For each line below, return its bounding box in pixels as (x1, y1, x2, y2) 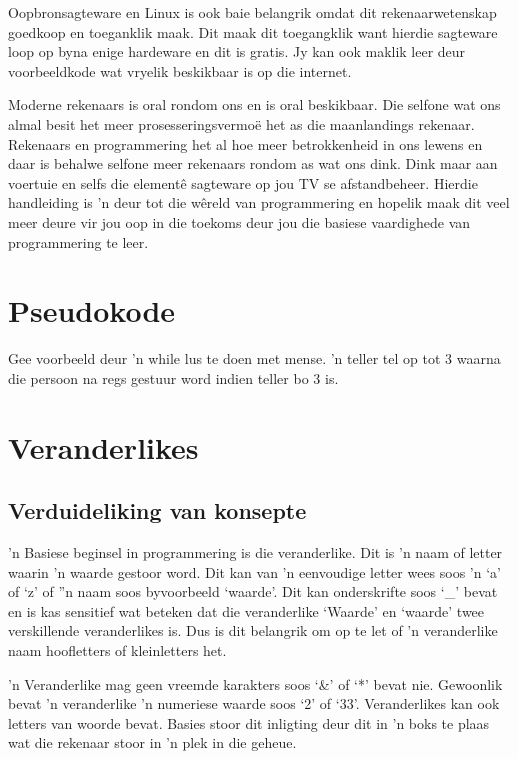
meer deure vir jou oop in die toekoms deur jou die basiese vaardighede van (8, 211, 471, 232)
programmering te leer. (8, 231, 149, 252)
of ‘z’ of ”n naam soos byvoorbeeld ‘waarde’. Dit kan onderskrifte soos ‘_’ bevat (8, 581, 498, 602)
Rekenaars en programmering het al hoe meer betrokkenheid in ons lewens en (8, 133, 483, 154)
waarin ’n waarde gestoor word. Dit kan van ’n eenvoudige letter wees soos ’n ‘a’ (8, 561, 501, 582)
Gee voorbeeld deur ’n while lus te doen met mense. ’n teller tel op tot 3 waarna (8, 348, 501, 369)
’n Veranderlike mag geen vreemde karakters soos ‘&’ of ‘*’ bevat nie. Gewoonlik (8, 673, 503, 694)
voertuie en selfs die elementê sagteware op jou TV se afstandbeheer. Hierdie (8, 172, 478, 193)
